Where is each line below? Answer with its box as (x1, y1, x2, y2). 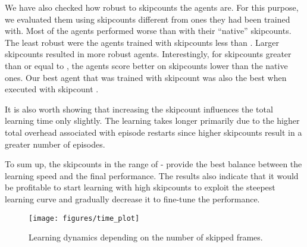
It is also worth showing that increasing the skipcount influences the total (5, 102, 273, 115)
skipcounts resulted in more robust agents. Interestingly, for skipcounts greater (5, 48, 292, 60)
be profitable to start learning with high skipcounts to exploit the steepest (5, 181, 275, 193)
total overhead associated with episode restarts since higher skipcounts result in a (5, 126, 302, 138)
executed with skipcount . (5, 83, 99, 95)
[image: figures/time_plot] (29, 214, 140, 223)
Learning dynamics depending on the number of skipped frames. (29, 231, 263, 243)
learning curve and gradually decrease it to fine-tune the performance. (5, 192, 260, 205)
